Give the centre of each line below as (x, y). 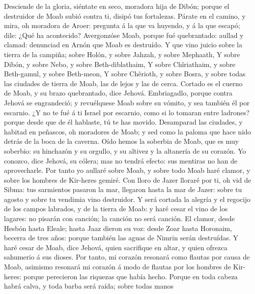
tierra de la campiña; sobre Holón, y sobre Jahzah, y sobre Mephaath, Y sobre (122, 54)
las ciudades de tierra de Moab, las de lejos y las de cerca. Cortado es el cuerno (123, 83)
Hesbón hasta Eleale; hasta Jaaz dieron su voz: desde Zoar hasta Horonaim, (118, 228)
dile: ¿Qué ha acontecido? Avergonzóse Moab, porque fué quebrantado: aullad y (124, 35)
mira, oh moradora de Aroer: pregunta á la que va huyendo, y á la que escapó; (122, 25)
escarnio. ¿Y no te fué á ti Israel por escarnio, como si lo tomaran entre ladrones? (127, 112)
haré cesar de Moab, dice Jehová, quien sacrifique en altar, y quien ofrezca (116, 247)
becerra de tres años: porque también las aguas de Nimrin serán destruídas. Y (121, 238)
